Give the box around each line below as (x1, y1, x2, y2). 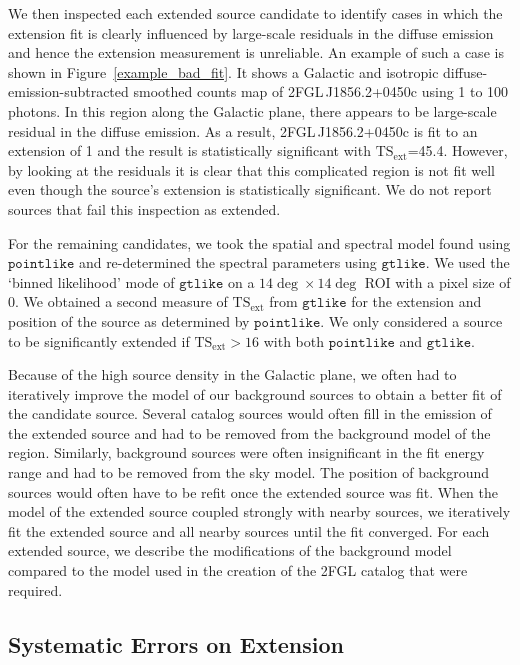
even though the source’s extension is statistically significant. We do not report (8, 179, 492, 200)
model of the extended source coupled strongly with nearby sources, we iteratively (8, 501, 511, 522)
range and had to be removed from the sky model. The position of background (8, 462, 489, 483)
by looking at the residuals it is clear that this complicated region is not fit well (8, 159, 495, 180)
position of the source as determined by (8, 310, 250, 331)
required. (8, 579, 63, 600)
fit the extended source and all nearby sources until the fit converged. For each (8, 520, 490, 541)
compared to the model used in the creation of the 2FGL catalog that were (8, 560, 468, 581)
